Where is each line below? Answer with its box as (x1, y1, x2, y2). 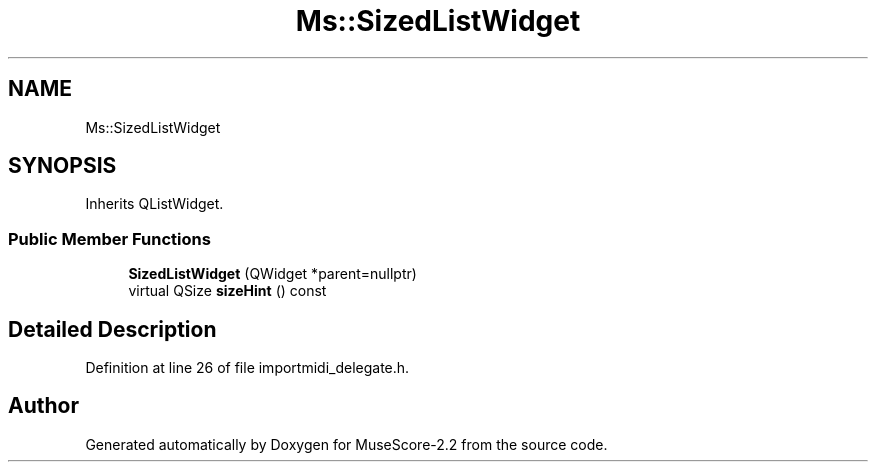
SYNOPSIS (8, 153, 117, 179)
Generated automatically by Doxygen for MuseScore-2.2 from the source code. (85, 435, 608, 453)
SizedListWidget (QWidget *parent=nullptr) (128, 265, 417, 283)
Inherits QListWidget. (85, 195, 224, 213)
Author (8, 393, 79, 419)
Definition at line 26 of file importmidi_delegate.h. (85, 359, 410, 377)
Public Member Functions (8, 228, 211, 249)
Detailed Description (8, 316, 217, 342)
